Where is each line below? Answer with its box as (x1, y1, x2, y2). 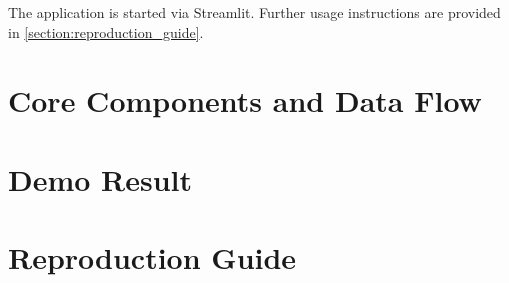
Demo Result (8, 158, 193, 199)
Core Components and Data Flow (8, 80, 482, 121)
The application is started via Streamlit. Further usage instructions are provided (8, 2, 501, 22)
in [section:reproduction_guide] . (8, 21, 204, 42)
